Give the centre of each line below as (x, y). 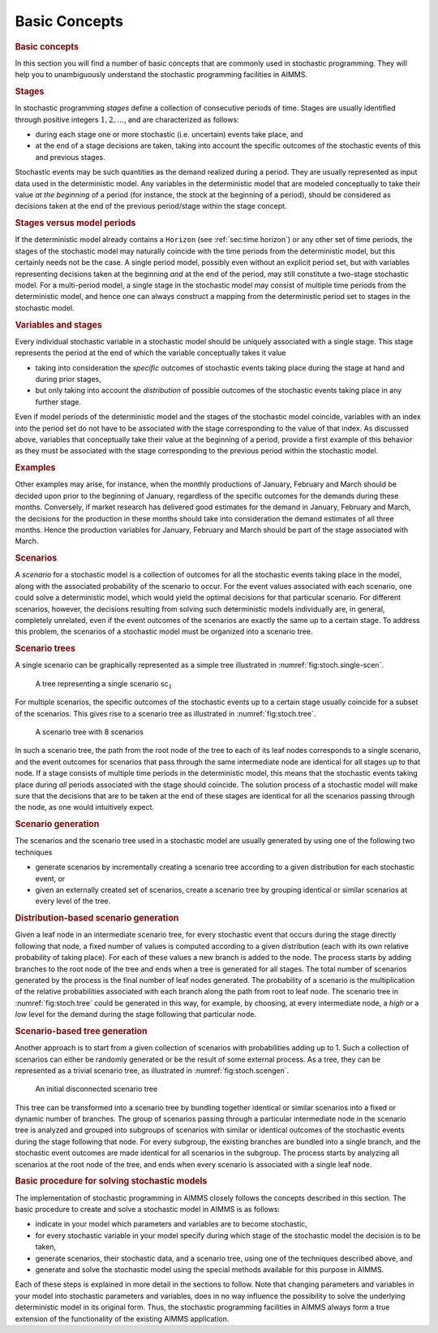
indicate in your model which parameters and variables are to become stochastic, (172, 1224)
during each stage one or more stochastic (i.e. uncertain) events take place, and (169, 135)
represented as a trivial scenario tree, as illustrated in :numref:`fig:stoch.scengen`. (152, 1070)
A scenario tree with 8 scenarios (89, 732)
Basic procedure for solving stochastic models (111, 1181)
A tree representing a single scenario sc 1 (104, 684)
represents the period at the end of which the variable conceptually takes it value (150, 353)
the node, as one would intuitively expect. (84, 807)
